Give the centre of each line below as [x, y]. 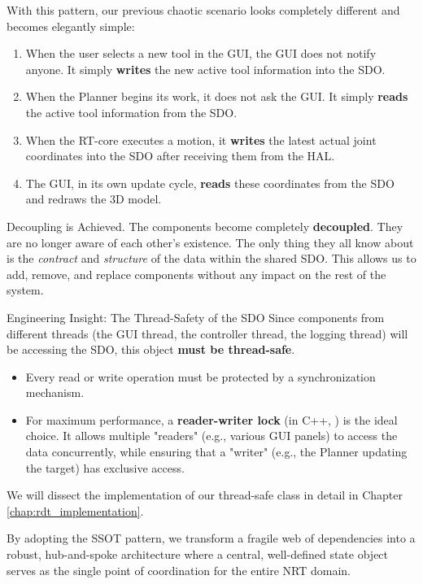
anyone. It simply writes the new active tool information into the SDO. [205, 69]
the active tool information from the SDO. [131, 112]
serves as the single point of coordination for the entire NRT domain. [179, 570]
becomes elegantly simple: [71, 26]
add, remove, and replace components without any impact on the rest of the [196, 274]
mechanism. [55, 392]
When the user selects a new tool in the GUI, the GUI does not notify [201, 53]
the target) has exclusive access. [105, 467]
